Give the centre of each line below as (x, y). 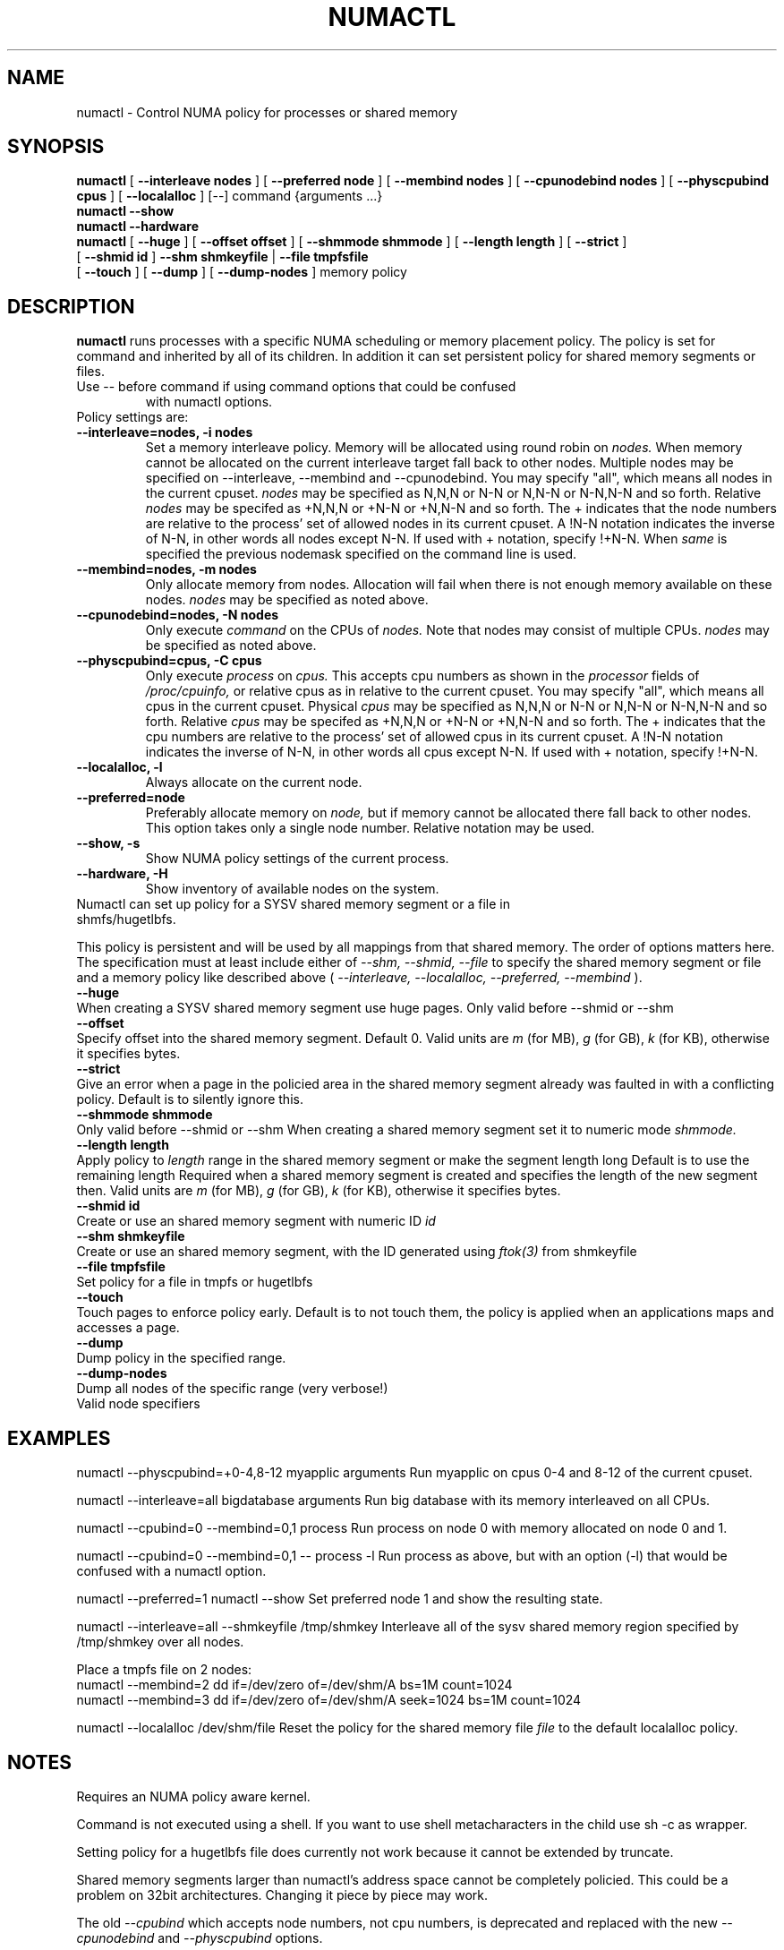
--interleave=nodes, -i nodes (165, 432)
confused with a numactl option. (171, 1571)
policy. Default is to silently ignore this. (190, 1099)
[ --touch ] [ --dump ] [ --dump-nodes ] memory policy (242, 272)
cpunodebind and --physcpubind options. (200, 1937)
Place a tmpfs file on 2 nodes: (164, 1670)
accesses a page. (128, 1328)
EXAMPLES (59, 1438)
